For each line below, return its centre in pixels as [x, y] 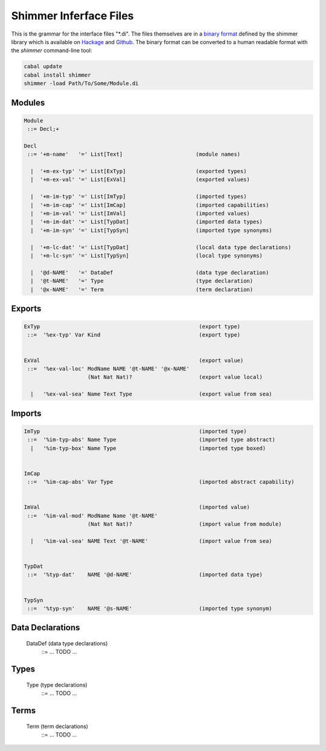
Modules [28, 103]
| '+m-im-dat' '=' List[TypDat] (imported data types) [146, 222]
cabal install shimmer [57, 75]
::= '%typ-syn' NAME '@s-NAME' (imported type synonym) [150, 609]
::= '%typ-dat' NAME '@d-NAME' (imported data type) [145, 575]
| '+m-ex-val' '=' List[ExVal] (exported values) [140, 180]
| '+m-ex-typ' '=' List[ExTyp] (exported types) [139, 171]
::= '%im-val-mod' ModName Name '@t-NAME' [93, 515]
